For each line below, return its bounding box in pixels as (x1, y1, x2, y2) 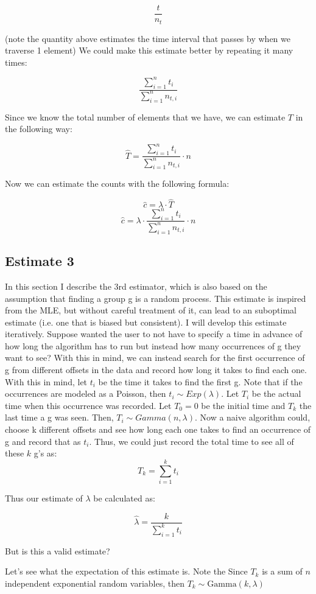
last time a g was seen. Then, (5, 411, 114, 424)
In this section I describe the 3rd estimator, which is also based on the (5, 279, 267, 292)
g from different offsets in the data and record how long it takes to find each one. (5, 363, 307, 376)
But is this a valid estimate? (5, 544, 110, 557)
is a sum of (262, 565, 303, 578)
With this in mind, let (5, 375, 88, 388)
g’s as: (33, 447, 57, 459)
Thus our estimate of (5, 491, 83, 504)
